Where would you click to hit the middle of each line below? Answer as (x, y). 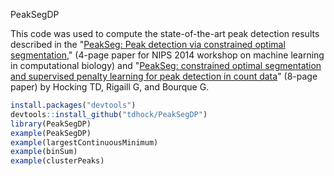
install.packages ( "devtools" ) (73, 105)
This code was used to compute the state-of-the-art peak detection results (165, 33)
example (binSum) (44, 152)
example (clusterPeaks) (57, 161)
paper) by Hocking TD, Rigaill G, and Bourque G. (110, 87)
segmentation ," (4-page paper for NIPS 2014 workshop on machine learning (167, 55)
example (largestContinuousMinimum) (84, 142)
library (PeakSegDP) (51, 124)
